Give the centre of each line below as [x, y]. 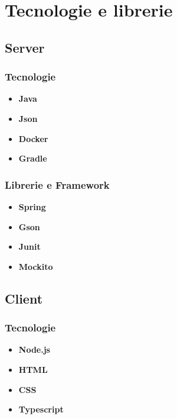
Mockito [36, 266]
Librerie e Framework [57, 184]
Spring [32, 206]
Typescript [41, 409]
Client [24, 298]
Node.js [34, 349]
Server [25, 47]
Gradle [33, 158]
